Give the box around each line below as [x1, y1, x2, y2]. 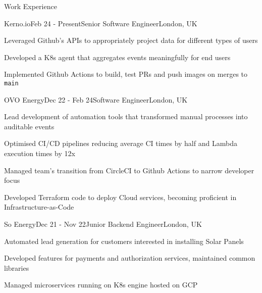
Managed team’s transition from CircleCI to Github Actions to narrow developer [4, 165, 254, 175]
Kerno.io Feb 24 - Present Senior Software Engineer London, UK [4, 18, 197, 28]
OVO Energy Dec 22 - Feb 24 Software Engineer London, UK [4, 94, 188, 105]
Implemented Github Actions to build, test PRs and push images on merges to [4, 69, 248, 79]
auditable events [4, 121, 55, 131]
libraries [4, 262, 29, 273]
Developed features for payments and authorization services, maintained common [4, 253, 255, 263]
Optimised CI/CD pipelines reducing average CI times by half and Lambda [4, 138, 237, 149]
